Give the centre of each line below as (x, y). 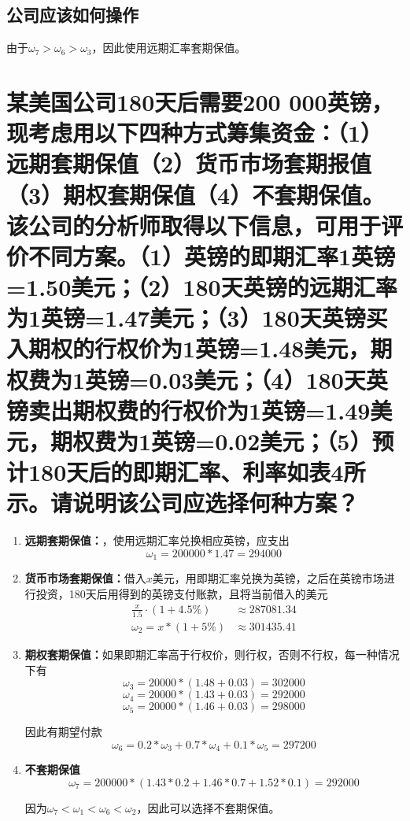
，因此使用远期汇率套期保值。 (169, 48)
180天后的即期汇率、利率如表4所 (197, 472)
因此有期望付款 (63, 732)
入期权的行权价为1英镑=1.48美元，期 (199, 348)
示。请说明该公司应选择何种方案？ (183, 503)
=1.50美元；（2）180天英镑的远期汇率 (202, 287)
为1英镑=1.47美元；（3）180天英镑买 (197, 318)
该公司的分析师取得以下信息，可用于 (194, 225)
